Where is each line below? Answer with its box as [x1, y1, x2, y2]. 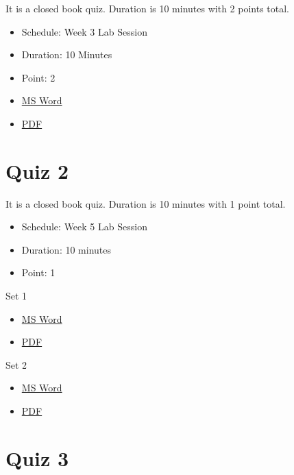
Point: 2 [21, 70, 56, 84]
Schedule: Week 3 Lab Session [21, 24, 147, 38]
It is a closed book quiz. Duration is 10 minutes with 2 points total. [5, 1, 290, 15]
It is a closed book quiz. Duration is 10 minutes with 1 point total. [5, 196, 286, 210]
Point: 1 [21, 265, 56, 280]
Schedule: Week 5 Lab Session [21, 219, 147, 234]
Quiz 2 [5, 156, 69, 184]
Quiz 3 [5, 443, 69, 472]
